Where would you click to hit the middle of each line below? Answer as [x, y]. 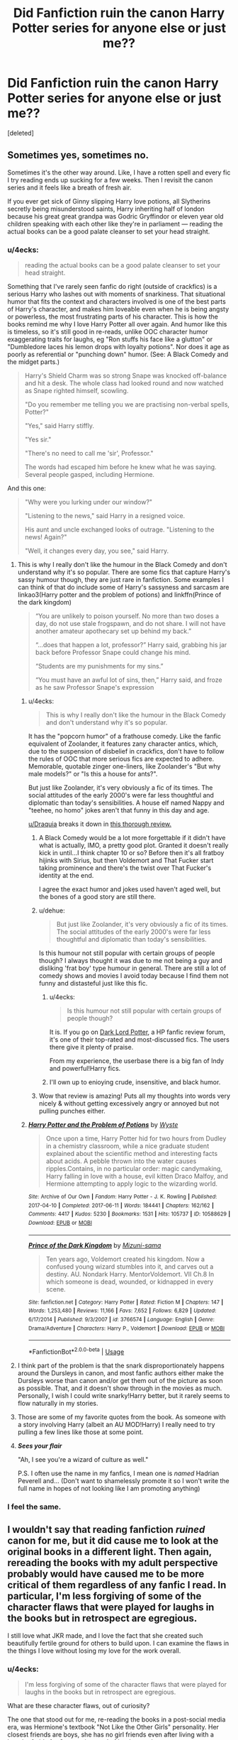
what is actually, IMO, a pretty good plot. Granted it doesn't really [134, 845]
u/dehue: [52, 910]
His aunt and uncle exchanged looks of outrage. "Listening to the [119, 529]
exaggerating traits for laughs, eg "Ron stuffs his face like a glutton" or [110, 339]
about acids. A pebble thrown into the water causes [121, 1161]
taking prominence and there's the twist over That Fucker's [125, 868]
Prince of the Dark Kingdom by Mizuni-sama [95, 1245]
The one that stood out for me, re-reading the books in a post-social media [117, 1719]
